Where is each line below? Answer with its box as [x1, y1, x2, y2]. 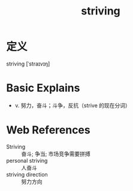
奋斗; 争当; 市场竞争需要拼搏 [21, 150, 91, 157]
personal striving [6, 157, 48, 164]
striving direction [6, 171, 48, 178]
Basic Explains [6, 81, 80, 95]
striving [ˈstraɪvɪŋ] [6, 60, 50, 67]
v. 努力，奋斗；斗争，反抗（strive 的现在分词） [14, 102, 131, 109]
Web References [6, 123, 91, 137]
